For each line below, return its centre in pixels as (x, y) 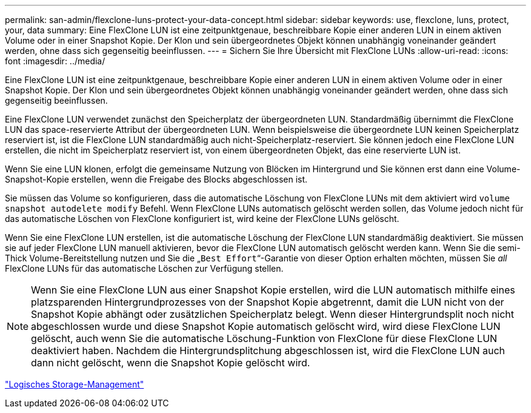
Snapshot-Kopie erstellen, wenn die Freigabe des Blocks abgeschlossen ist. (156, 179)
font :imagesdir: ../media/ (55, 61)
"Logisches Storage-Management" (75, 384)
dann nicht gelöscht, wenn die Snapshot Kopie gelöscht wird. (171, 363)
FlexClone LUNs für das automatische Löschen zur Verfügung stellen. (144, 268)
